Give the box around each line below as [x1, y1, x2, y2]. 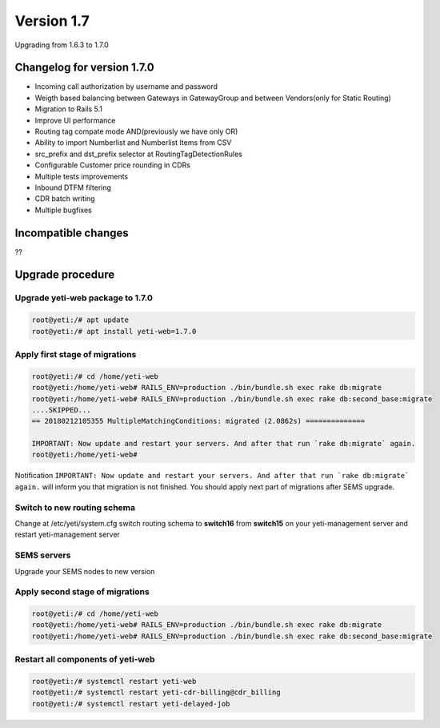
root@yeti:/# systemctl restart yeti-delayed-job [31, 699, 230, 708]
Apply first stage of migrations [14, 348, 137, 360]
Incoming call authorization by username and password [34, 82, 218, 91]
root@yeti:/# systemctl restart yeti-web [31, 677, 197, 686]
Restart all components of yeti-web [14, 654, 155, 665]
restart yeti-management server [14, 529, 120, 540]
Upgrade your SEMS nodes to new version [14, 566, 155, 576]
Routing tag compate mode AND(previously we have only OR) [34, 127, 238, 136]
